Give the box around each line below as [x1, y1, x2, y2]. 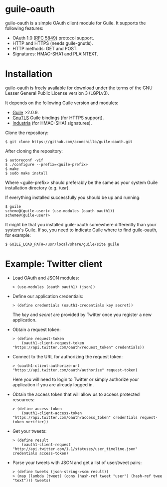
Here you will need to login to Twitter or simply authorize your [12, 376, 140, 382]
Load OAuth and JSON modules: [12, 275, 79, 281]
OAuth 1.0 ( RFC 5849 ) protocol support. [12, 35, 95, 41]
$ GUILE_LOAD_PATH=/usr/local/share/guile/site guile [5, 242, 120, 247]
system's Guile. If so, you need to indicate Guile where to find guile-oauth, [5, 227, 158, 233]
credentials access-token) [12, 451, 69, 456]
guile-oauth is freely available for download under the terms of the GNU [5, 85, 153, 91]
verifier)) [25, 419, 49, 424]
